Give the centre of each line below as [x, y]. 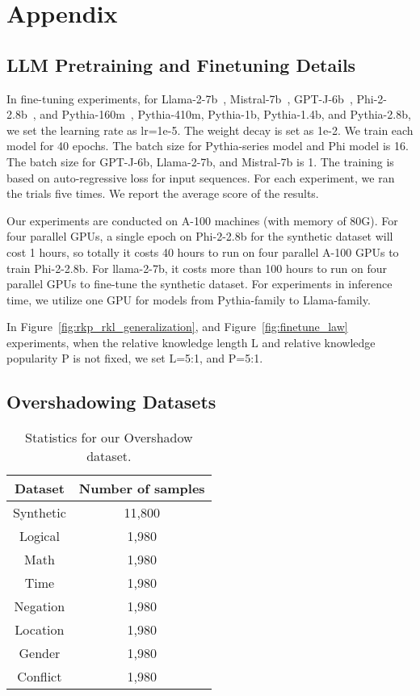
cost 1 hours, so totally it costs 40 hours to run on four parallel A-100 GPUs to [203, 252]
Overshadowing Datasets [111, 402]
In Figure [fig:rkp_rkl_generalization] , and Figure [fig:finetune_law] [177, 327]
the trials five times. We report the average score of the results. [163, 193]
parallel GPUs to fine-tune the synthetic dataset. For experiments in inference [199, 284]
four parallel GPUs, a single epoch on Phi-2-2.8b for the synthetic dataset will [200, 236]
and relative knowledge [319, 342]
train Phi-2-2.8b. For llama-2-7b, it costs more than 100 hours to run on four [197, 268]
